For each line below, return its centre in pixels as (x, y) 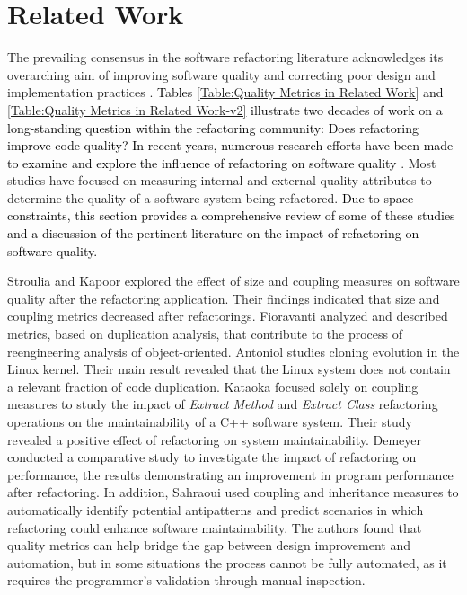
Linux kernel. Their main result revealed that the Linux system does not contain (229, 369)
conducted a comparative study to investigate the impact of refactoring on (212, 457)
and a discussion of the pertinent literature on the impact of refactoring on (213, 233)
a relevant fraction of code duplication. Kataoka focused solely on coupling (213, 386)
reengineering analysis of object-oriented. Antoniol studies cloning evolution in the (233, 351)
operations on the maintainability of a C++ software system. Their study (210, 422)
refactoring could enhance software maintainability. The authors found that (215, 527)
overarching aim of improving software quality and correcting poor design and (221, 74)
